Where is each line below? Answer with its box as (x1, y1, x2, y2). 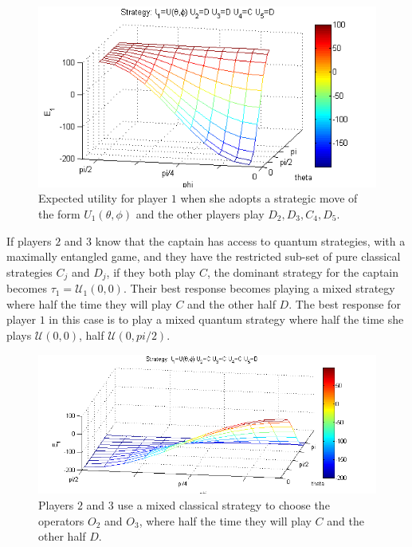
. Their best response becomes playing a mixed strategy (123, 280, 395, 297)
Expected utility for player (38, 190, 168, 207)
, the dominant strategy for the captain (206, 263, 399, 280)
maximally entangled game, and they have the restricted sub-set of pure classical (6, 248, 401, 265)
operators (38, 512, 84, 529)
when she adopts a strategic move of (180, 190, 358, 207)
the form (38, 205, 80, 222)
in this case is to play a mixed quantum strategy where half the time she (49, 311, 404, 328)
